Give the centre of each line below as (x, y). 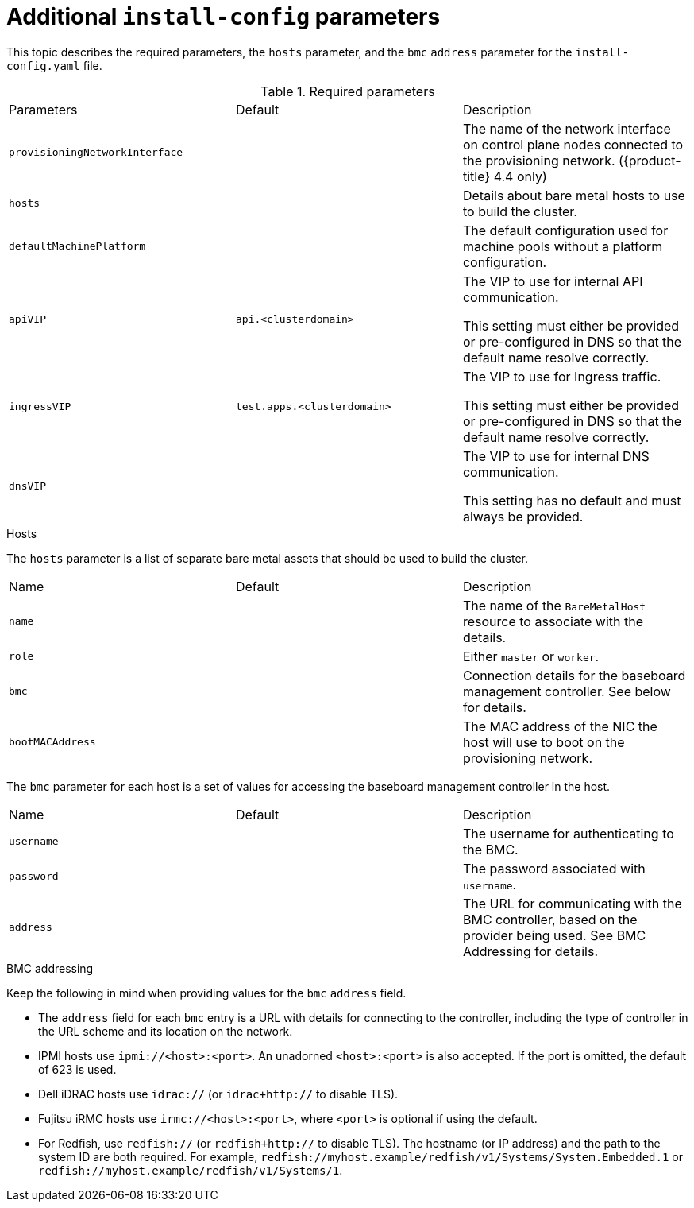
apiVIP (27, 319)
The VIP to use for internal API (553, 281)
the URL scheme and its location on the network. (166, 1031)
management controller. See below (567, 691)
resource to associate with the (553, 621)
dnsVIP (27, 486)
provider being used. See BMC (554, 935)
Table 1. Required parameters (348, 91)
